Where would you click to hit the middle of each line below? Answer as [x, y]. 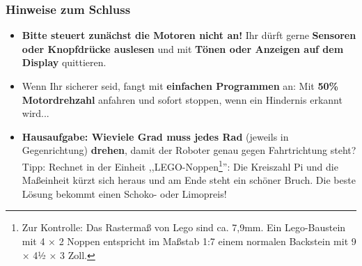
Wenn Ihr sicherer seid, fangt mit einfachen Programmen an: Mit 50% [180, 86]
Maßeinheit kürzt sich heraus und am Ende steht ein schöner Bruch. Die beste [189, 180]
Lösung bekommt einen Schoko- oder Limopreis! [124, 193]
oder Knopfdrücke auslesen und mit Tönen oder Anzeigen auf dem [183, 48]
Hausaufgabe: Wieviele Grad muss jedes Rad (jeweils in [155, 136]
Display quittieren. [64, 62]
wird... [36, 113]
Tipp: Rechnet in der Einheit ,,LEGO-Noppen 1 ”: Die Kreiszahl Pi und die [180, 165]
